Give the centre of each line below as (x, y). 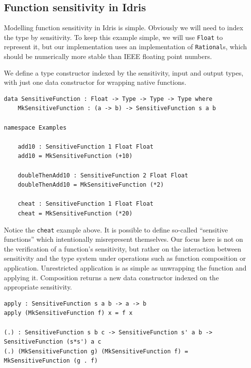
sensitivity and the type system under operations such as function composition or (125, 258)
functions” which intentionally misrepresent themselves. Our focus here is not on (124, 239)
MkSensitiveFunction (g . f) (51, 361)
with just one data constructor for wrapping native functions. (95, 82)
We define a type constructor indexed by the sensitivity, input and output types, (124, 72)
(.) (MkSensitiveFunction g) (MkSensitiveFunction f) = (96, 351)
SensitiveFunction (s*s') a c (53, 342)
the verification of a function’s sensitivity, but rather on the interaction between (123, 248)
